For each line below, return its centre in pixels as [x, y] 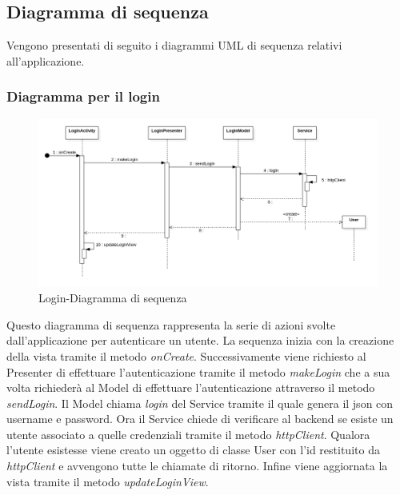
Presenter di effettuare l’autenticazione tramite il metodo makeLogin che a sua [198, 371]
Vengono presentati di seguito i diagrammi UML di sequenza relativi [174, 45]
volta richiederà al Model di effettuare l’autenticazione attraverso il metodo [191, 387]
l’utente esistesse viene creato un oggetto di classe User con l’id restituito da [193, 450]
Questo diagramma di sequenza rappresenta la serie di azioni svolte [171, 324]
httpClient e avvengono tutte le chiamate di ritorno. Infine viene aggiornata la [197, 466]
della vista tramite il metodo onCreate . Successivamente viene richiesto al [186, 355]
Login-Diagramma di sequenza [113, 298]
